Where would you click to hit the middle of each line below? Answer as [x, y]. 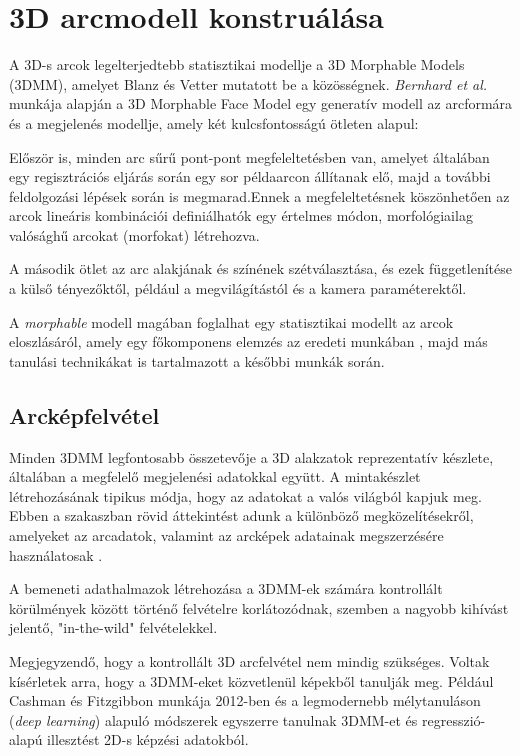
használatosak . [56, 554]
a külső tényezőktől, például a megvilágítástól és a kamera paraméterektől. [238, 288]
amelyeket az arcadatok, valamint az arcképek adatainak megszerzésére [226, 535]
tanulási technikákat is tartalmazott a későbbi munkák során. [197, 360]
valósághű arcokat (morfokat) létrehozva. [134, 234]
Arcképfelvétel [84, 414]
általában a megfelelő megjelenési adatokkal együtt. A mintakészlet [215, 476]
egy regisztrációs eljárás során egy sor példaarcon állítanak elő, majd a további [250, 176]
